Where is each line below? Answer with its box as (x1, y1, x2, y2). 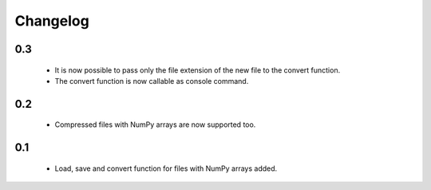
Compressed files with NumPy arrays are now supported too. (54, 120, 256, 129)
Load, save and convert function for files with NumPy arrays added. (54, 164, 278, 173)
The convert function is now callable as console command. (54, 76, 249, 85)
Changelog (14, 12, 89, 30)
